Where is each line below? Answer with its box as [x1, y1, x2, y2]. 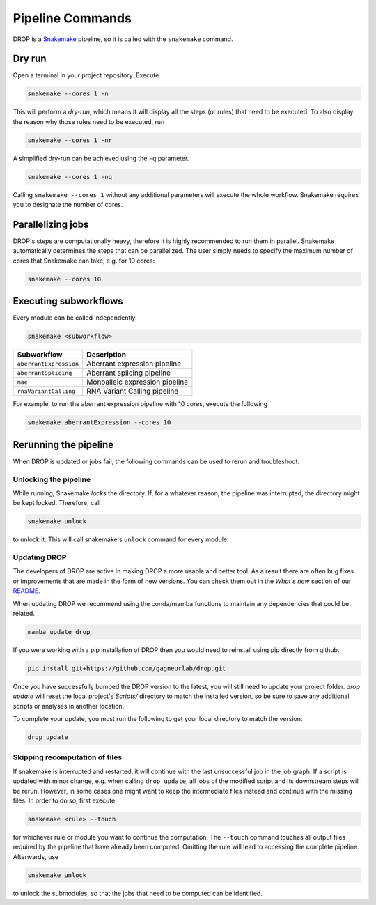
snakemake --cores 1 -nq [27, 173, 113, 180]
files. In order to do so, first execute [13, 796, 116, 805]
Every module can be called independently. [13, 314, 137, 322]
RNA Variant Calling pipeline [86, 387, 179, 396]
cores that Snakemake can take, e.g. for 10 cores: [13, 256, 155, 265]
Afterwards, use [13, 852, 59, 860]
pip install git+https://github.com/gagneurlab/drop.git [27, 664, 226, 672]
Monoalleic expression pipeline [86, 377, 189, 387]
